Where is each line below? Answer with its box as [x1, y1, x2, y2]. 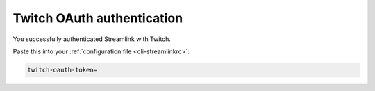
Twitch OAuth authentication [12, 10, 183, 26]
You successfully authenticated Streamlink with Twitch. [12, 35, 172, 43]
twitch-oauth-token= [27, 66, 97, 74]
